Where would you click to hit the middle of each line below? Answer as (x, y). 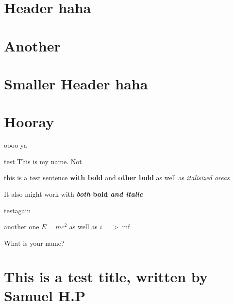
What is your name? (34, 243)
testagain (17, 210)
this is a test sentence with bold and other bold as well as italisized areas (117, 178)
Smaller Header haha (76, 83)
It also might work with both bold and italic (74, 194)
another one (22, 227)
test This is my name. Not (43, 161)
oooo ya (16, 145)
